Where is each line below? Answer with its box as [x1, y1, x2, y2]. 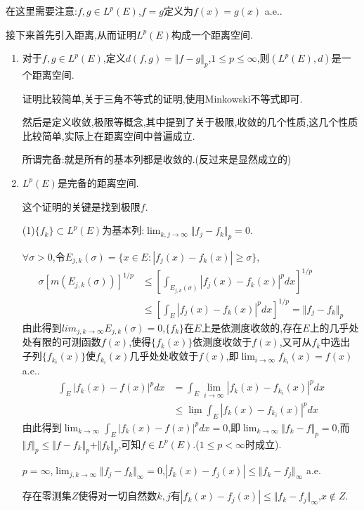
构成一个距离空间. [171, 27, 253, 41]
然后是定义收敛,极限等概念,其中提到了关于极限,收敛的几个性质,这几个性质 [22, 115, 358, 129]
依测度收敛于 [193, 334, 252, 349]
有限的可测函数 [32, 334, 101, 349]
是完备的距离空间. [57, 175, 139, 190]
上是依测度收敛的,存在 [201, 320, 303, 334]
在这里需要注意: [6, 4, 77, 18]
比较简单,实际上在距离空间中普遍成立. [22, 128, 195, 143]
